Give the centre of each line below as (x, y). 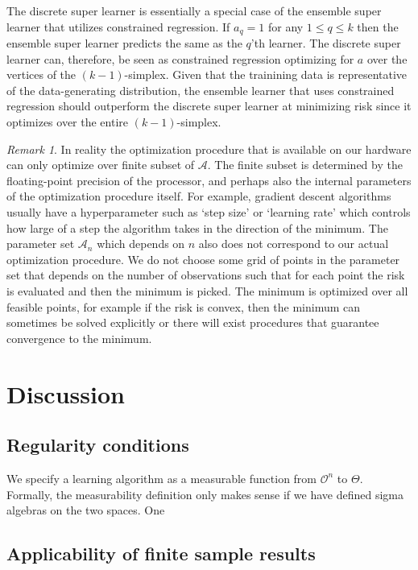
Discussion (66, 393)
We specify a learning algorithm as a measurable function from (162, 478)
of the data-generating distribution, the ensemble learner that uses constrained (201, 90)
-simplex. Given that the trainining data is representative (266, 74)
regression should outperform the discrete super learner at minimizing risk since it (209, 106)
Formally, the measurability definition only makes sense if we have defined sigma (205, 494)
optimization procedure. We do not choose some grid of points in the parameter (203, 259)
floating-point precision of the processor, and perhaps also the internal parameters (209, 180)
